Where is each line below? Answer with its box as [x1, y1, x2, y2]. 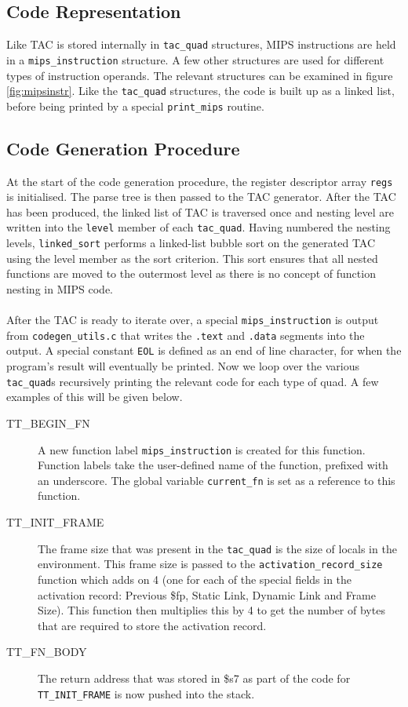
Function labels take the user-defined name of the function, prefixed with [38, 457, 388, 473]
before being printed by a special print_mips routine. [6, 97, 264, 114]
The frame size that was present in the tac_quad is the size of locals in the [38, 540, 397, 556]
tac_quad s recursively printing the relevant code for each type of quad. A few [6, 373, 379, 389]
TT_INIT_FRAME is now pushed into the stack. [38, 685, 255, 702]
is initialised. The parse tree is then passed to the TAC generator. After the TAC [6, 188, 396, 205]
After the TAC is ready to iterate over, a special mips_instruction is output [6, 312, 379, 328]
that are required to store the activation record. [38, 617, 267, 633]
